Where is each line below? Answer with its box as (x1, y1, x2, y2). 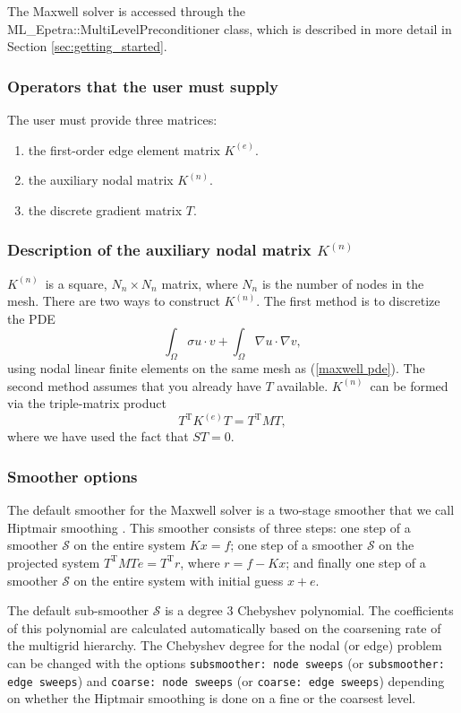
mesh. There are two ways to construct (7, 291, 220, 310)
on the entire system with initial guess (73, 570, 284, 589)
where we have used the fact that (7, 427, 189, 446)
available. (277, 376, 329, 395)
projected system (7, 552, 100, 571)
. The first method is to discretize (256, 291, 440, 310)
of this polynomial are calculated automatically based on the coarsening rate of (7, 618, 441, 637)
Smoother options (7, 465, 138, 487)
